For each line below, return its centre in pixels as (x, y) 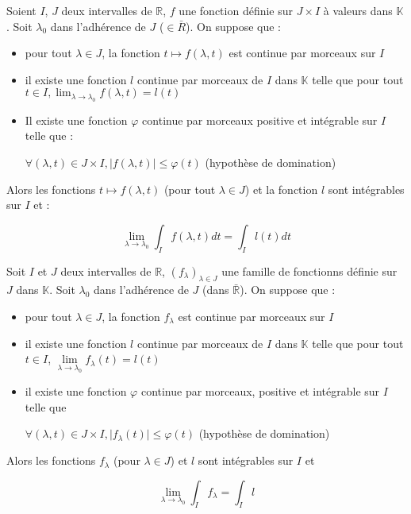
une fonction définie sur (236, 10)
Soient (21, 10)
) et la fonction (281, 189)
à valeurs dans (358, 10)
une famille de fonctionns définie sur (309, 271)
